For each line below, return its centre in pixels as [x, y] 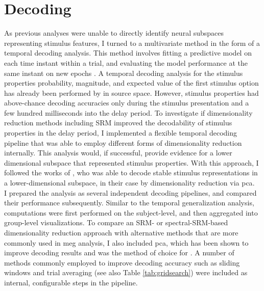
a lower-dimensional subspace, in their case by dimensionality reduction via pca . [129, 183]
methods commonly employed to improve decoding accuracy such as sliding [122, 262]
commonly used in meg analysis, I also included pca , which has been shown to [126, 242]
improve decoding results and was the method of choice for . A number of [119, 253]
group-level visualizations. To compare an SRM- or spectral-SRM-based [116, 222]
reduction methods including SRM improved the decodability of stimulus [118, 123]
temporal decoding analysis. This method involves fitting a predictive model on [128, 53]
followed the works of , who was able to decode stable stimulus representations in [131, 173]
